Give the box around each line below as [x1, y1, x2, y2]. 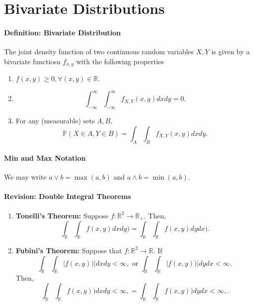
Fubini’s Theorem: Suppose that [15, 245, 122, 255]
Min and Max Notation [4, 153, 86, 163]
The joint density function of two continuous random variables [4, 46, 194, 57]
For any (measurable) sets [15, 115, 95, 126]
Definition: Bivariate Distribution [4, 27, 121, 37]
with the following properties [76, 56, 164, 66]
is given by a [211, 46, 250, 57]
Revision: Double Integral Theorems [4, 191, 131, 202]
